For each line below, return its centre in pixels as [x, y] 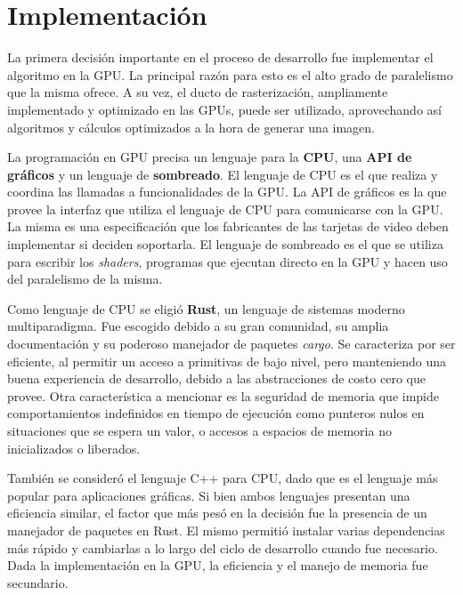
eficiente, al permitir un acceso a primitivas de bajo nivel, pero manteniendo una [227, 361]
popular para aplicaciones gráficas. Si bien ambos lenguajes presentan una [209, 495]
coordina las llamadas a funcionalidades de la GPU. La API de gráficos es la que [227, 192]
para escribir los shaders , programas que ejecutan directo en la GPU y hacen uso [227, 261]
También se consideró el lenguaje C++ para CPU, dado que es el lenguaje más [223, 478]
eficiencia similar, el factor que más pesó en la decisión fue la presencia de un [217, 513]
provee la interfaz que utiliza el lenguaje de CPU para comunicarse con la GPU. [225, 209]
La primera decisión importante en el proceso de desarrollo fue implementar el [220, 57]
